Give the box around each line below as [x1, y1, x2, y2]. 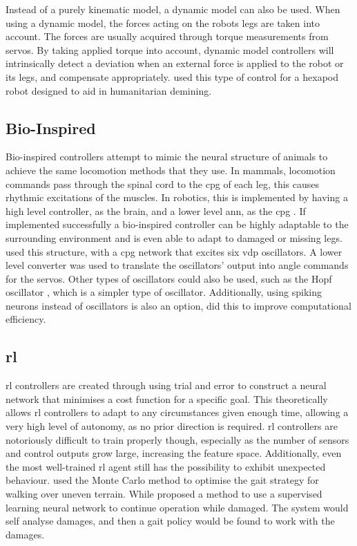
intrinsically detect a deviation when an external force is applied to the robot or [6, 56, 344, 70]
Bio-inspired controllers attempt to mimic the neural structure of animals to [6, 149, 328, 164]
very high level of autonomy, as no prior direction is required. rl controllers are [6, 419, 338, 433]
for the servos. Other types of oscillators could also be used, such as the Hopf [6, 271, 332, 285]
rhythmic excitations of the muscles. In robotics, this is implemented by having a [6, 190, 348, 205]
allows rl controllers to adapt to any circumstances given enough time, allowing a [6, 405, 349, 420]
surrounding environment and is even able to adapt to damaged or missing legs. [6, 230, 342, 245]
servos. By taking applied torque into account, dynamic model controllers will [6, 42, 334, 57]
